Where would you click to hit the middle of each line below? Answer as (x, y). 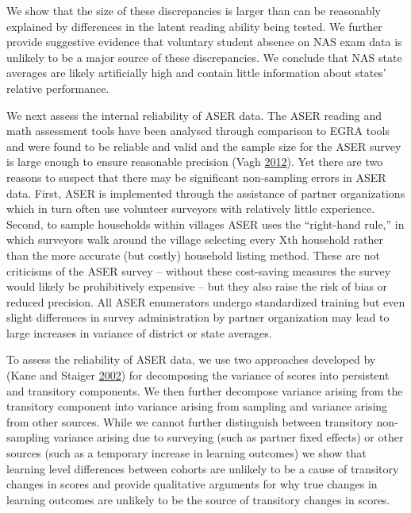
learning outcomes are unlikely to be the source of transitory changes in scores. (198, 499)
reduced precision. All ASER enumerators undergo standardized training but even (206, 301)
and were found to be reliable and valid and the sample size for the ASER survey (204, 146)
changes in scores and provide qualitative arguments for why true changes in (192, 484)
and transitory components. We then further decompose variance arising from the (205, 390)
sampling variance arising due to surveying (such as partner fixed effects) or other (205, 437)
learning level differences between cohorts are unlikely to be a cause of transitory (203, 468)
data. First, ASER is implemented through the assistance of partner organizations (206, 193)
